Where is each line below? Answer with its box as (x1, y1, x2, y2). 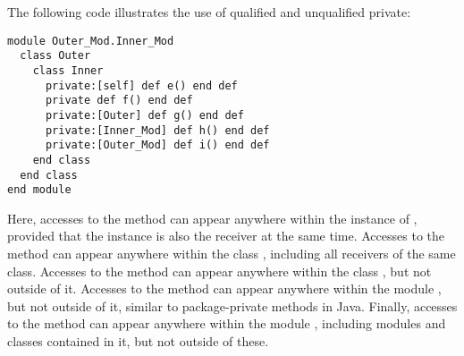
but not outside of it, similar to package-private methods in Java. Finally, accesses (7, 296, 458, 315)
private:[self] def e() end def (45, 79, 238, 92)
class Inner (32, 64, 104, 77)
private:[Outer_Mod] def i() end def (45, 139, 270, 152)
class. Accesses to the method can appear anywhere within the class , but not (7, 261, 432, 280)
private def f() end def (45, 94, 193, 107)
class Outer (20, 49, 91, 63)
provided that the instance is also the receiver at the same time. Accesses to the (7, 226, 444, 245)
